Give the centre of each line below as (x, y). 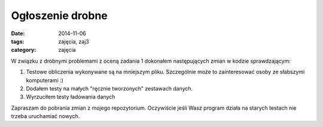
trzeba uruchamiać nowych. (45, 116)
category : (24, 50)
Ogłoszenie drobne (59, 16)
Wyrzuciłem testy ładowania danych (71, 97)
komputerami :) (45, 80)
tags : (18, 41)
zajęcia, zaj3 (74, 41)
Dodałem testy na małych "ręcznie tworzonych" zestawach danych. (109, 88)
